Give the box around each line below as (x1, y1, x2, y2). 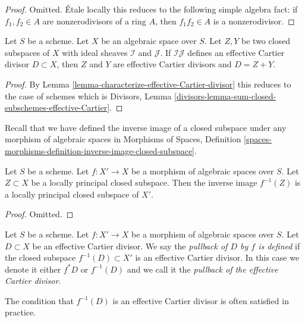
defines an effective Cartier (187, 46, 285, 58)
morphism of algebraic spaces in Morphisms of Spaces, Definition (5, 133, 241, 145)
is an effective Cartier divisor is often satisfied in (112, 294, 289, 307)
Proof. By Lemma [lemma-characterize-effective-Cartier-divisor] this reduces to (5, 77, 291, 90)
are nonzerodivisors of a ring (42, 14, 146, 27)
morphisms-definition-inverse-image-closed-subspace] (5, 144, 195, 157)
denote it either (5, 262, 61, 275)
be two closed (241, 35, 291, 47)
